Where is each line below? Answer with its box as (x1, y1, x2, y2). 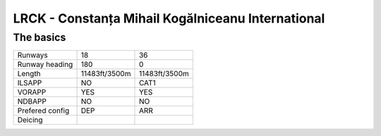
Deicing (17, 115, 43, 125)
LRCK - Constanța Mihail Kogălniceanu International (13, 11, 325, 26)
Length (17, 69, 42, 79)
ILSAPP (17, 78, 42, 88)
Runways (17, 50, 49, 60)
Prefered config (17, 106, 70, 116)
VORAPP (17, 87, 47, 97)
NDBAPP (17, 97, 47, 106)
